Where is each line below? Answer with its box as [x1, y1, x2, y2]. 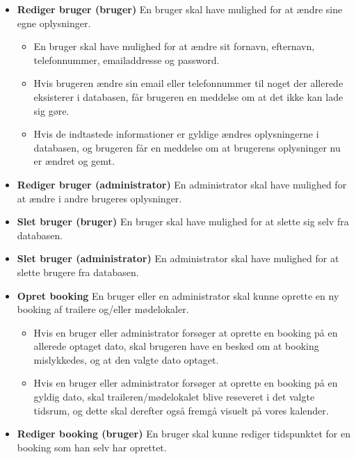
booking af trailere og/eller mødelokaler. [17, 302, 189, 316]
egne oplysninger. [17, 15, 91, 30]
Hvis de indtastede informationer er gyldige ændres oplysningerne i [33, 127, 319, 141]
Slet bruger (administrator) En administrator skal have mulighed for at [17, 251, 339, 266]
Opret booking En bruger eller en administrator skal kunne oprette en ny [17, 288, 339, 303]
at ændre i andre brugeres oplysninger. [17, 191, 182, 205]
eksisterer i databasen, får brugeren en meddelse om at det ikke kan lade [33, 89, 343, 104]
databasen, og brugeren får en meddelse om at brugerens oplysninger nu [33, 140, 341, 154]
